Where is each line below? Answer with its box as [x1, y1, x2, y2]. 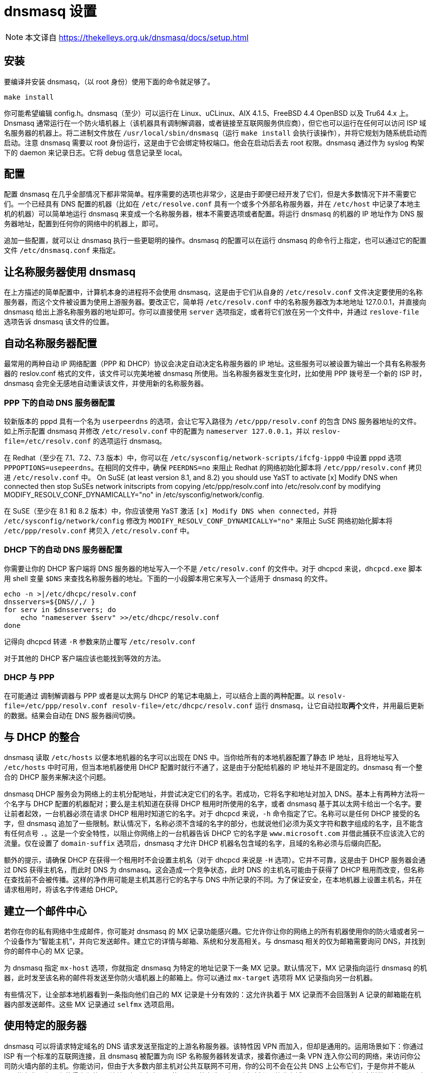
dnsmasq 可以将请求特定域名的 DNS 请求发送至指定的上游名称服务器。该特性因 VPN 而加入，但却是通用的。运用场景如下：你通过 [4, 1041, 424, 1050]
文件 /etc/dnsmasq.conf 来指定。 [4, 246, 120, 255]
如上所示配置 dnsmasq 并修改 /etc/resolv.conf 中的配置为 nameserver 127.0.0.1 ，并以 [4, 426, 310, 435]
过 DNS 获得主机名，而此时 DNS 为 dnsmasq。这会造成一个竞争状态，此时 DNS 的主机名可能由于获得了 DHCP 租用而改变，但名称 [4, 865, 425, 874]
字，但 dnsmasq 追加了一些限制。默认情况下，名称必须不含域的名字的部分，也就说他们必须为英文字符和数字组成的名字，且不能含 [4, 819, 424, 828]
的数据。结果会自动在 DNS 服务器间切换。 [4, 711, 140, 720]
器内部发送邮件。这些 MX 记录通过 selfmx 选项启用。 [4, 1000, 179, 1009]
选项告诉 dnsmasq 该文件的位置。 [4, 317, 114, 326]
